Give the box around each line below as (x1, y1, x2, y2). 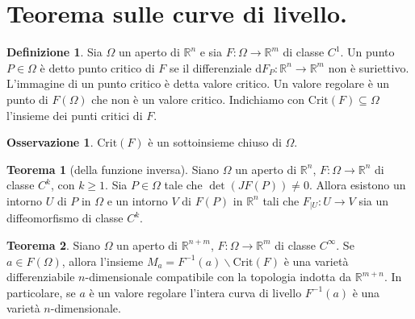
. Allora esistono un (308, 176, 406, 193)
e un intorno (107, 192, 168, 209)
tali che (262, 192, 300, 209)
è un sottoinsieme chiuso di (148, 134, 282, 151)
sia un (358, 192, 389, 209)
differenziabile (6, 268, 75, 285)
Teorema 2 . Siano (6, 236, 100, 253)
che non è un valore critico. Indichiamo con (91, 90, 305, 107)
